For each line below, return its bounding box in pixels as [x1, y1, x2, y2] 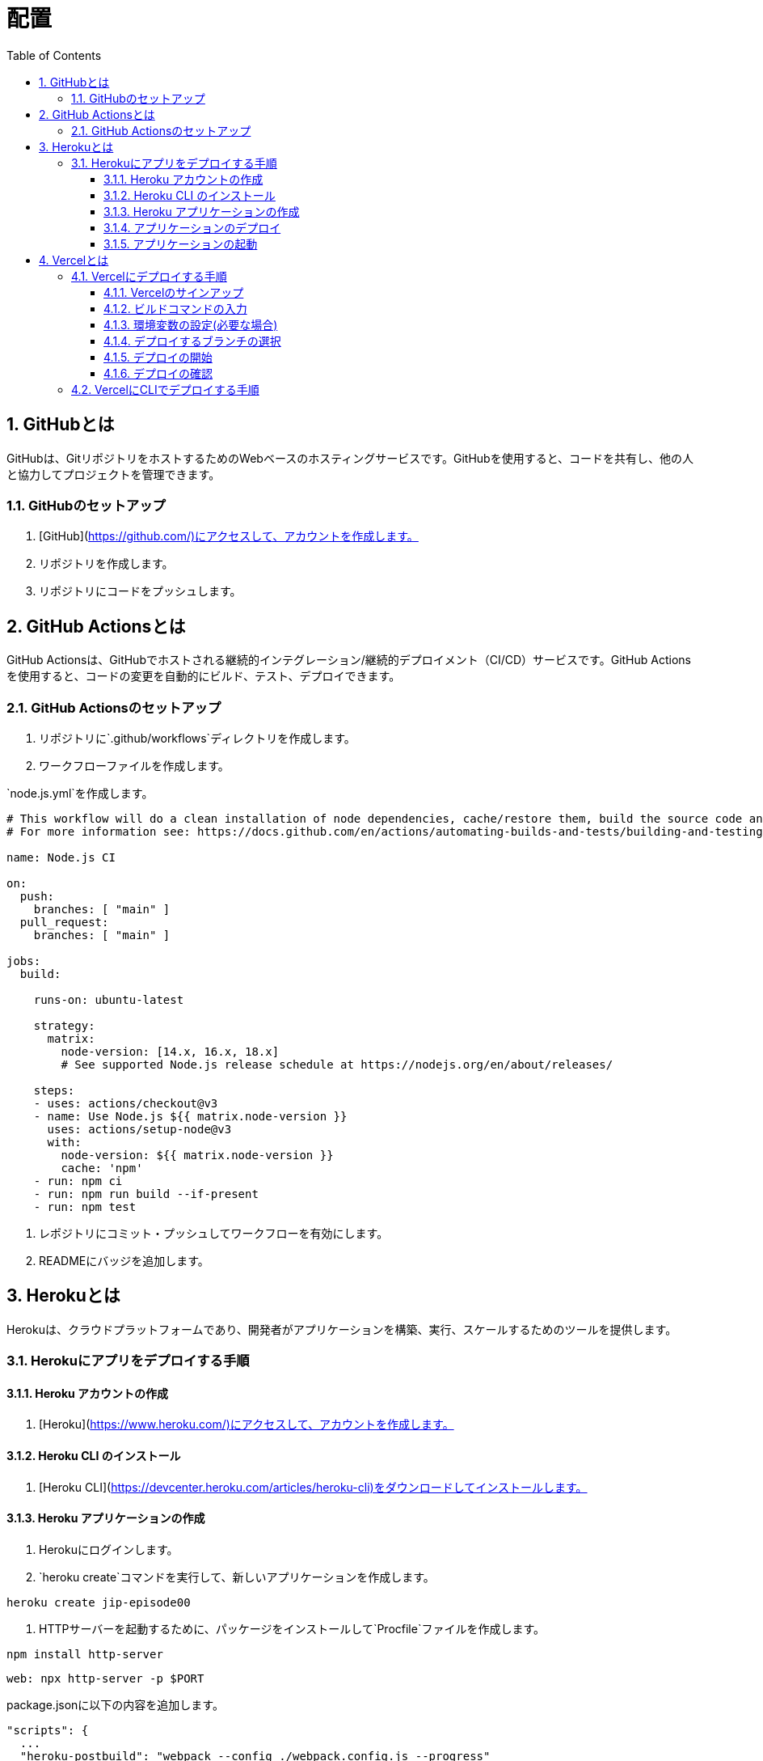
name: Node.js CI [6, 850, 116, 864]
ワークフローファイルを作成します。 [39, 758, 230, 773]
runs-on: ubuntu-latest [33, 993, 184, 1006]
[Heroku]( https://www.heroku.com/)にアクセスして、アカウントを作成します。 [39, 1417, 454, 1432]
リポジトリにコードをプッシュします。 [39, 584, 242, 599]
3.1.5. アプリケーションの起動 [103, 236, 258, 251]
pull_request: [19, 915, 109, 929]
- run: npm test [33, 1200, 137, 1213]
